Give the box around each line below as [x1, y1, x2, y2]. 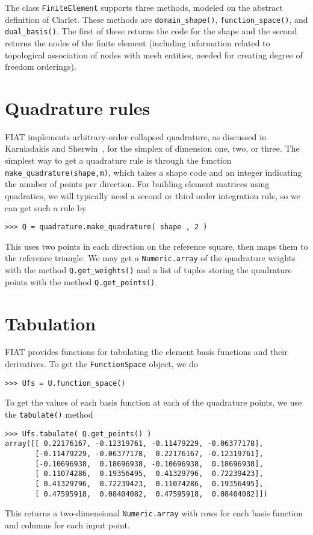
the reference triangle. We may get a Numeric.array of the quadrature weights [5, 252, 296, 264]
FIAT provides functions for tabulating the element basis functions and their [5, 345, 288, 358]
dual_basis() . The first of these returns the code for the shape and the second [5, 25, 297, 37]
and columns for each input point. [5, 518, 130, 531]
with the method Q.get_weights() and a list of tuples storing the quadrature [5, 264, 292, 276]
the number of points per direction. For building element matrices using [5, 178, 270, 190]
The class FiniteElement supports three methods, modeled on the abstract [5, 1, 283, 13]
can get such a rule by [5, 201, 87, 214]
